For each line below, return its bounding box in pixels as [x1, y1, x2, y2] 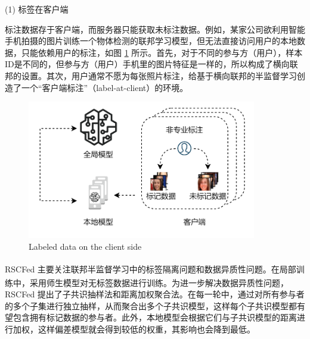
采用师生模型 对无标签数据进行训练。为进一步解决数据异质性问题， [29, 276, 289, 288]
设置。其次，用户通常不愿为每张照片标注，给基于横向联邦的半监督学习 [21, 69, 297, 81]
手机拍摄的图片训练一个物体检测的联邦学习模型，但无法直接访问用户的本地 [5, 34, 297, 47]
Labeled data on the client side [29, 240, 142, 253]
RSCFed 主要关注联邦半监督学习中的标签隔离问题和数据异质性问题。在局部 [5, 262, 296, 275]
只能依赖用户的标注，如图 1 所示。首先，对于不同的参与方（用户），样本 [21, 46, 303, 58]
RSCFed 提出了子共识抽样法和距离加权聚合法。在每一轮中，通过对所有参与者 [5, 288, 305, 300]
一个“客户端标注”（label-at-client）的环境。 [21, 81, 188, 93]
